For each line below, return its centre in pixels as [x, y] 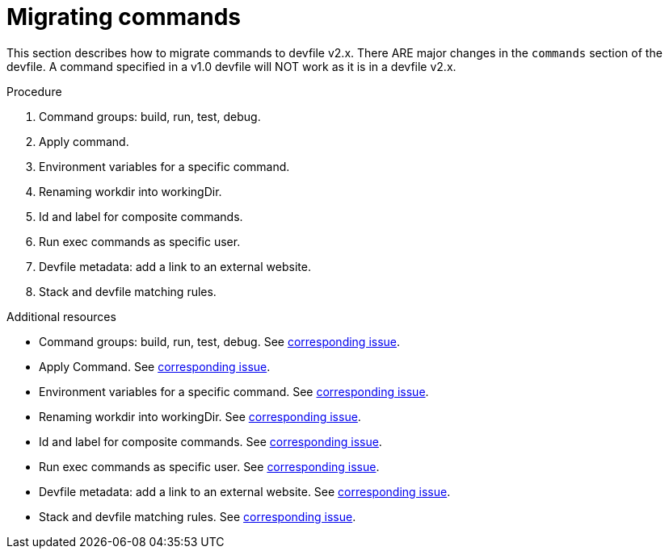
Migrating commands [124, 17]
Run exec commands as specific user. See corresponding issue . [209, 466]
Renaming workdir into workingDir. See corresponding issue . [200, 416]
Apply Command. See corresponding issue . [155, 366]
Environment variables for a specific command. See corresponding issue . [234, 391]
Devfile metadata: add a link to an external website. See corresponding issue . [245, 491]
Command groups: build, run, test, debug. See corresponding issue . [220, 341]
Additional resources [61, 316]
